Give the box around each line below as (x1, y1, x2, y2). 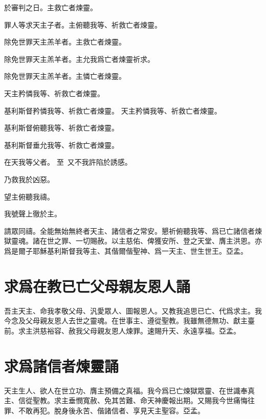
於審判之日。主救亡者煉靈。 (4, 2, 97, 12)
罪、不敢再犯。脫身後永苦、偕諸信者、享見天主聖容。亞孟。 (4, 405, 205, 415)
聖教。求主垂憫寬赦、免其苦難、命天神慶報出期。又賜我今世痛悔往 (32, 395, 255, 406)
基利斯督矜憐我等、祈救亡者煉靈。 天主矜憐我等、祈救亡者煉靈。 (4, 105, 221, 116)
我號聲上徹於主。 (4, 208, 61, 219)
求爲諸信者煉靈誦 (4, 355, 119, 376)
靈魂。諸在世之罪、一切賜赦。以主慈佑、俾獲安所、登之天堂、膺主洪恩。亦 (11, 235, 262, 246)
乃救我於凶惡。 (4, 173, 54, 184)
